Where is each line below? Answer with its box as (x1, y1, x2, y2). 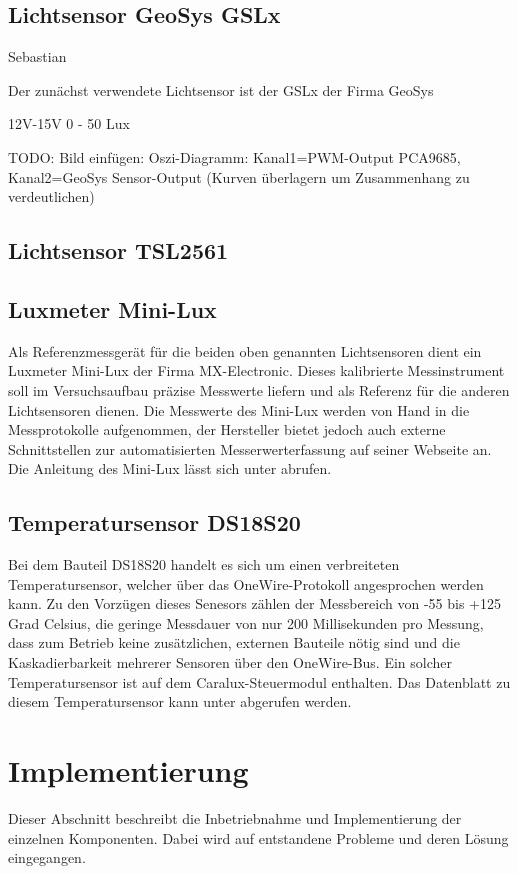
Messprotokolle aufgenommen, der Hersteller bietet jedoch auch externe (8, 419, 446, 440)
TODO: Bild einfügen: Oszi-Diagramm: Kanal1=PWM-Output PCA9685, (8, 146, 461, 167)
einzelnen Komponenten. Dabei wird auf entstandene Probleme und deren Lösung (8, 827, 509, 848)
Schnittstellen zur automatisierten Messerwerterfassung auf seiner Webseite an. (8, 438, 492, 459)
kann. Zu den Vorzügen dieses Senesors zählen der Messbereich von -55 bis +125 (8, 593, 501, 614)
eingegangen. (8, 847, 86, 868)
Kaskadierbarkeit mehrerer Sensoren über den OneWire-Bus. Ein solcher (8, 652, 453, 673)
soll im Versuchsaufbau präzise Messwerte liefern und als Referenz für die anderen (8, 379, 510, 400)
